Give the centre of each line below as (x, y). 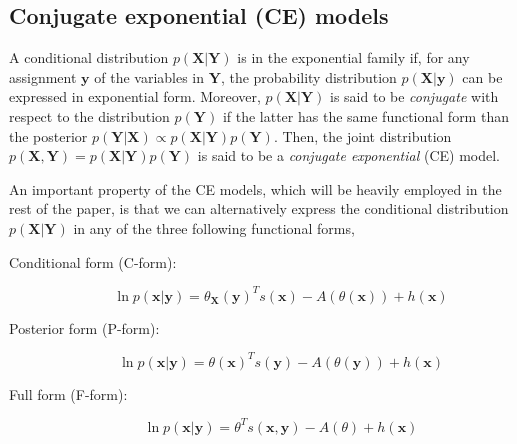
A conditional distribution (89, 57)
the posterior (48, 135)
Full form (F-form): (68, 393)
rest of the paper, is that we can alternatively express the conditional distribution (259, 208)
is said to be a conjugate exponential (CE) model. (348, 155)
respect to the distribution (89, 115)
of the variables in (149, 76)
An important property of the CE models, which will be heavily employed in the (255, 188)
